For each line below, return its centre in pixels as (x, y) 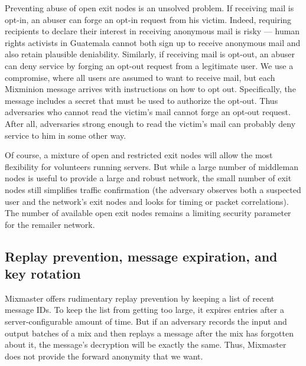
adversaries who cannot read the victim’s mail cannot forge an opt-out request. (148, 112)
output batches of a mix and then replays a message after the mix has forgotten (149, 333)
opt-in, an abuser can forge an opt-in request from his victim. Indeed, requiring (148, 19)
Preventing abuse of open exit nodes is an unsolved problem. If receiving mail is (149, 8)
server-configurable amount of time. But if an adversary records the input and (146, 321)
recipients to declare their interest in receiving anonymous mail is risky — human (152, 31)
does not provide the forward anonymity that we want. (104, 356)
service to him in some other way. (66, 135)
